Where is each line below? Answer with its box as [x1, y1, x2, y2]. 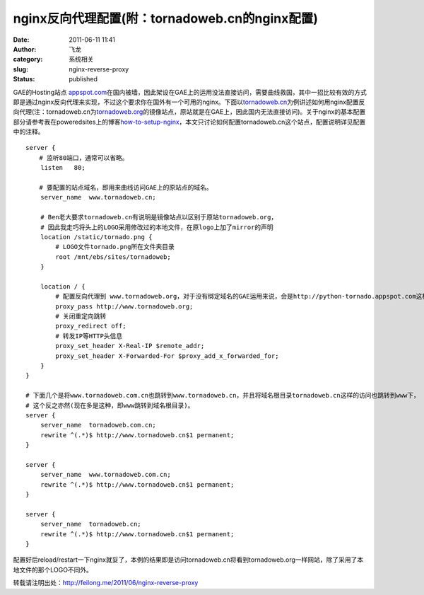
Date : [13, 35, 30, 44]
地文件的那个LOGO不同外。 [13, 565, 93, 574]
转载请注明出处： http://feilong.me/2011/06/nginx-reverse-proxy [13, 579, 199, 587]
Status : [13, 75, 35, 83]
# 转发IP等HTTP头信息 [55, 332, 123, 340]
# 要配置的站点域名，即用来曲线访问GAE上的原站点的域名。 [39, 184, 213, 192]
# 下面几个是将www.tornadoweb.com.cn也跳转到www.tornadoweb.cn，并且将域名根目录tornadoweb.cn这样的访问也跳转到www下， [25, 391, 420, 400]
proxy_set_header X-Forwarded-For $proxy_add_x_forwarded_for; [55, 352, 279, 360]
